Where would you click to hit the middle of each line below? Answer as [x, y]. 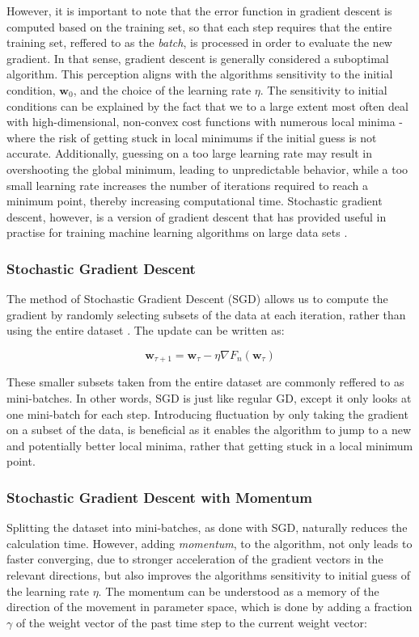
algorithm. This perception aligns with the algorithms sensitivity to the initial [200, 74]
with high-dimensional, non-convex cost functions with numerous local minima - [205, 122]
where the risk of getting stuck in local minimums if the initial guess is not [192, 137]
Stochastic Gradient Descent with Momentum [159, 497]
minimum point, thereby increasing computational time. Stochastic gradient [195, 201]
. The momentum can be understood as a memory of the [239, 591]
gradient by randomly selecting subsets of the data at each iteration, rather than [206, 314]
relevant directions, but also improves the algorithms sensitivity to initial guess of [208, 574]
